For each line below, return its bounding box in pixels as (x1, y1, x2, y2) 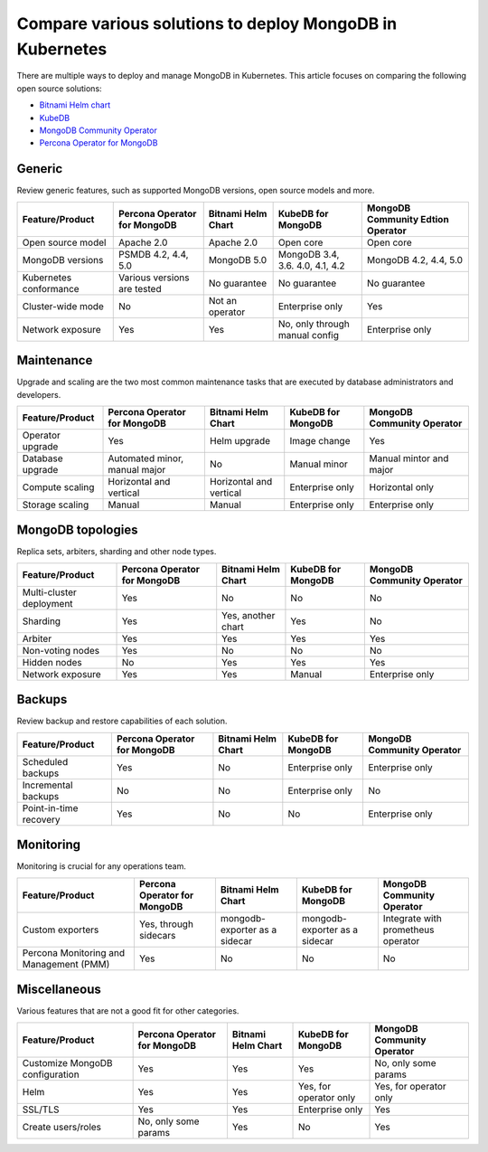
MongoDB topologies (16, 523, 138, 538)
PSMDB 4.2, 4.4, (118, 248, 189, 260)
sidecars (138, 929, 176, 941)
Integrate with (382, 911, 442, 924)
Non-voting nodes (22, 644, 99, 656)
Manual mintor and (369, 452, 449, 465)
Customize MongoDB (22, 1056, 113, 1069)
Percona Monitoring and (22, 946, 126, 958)
